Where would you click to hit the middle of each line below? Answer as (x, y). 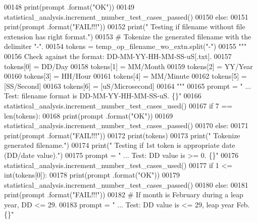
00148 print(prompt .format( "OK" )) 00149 (69, 7)
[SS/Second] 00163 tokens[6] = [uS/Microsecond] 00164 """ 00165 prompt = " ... (128, 86)
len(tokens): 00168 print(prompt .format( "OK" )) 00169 (89, 115)
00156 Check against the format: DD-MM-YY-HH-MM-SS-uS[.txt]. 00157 (118, 56)
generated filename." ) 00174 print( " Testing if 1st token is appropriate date (120, 145)
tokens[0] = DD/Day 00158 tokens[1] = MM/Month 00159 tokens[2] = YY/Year (128, 66)
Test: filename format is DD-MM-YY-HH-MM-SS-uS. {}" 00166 (103, 96)
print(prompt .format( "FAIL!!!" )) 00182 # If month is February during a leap (124, 194)
